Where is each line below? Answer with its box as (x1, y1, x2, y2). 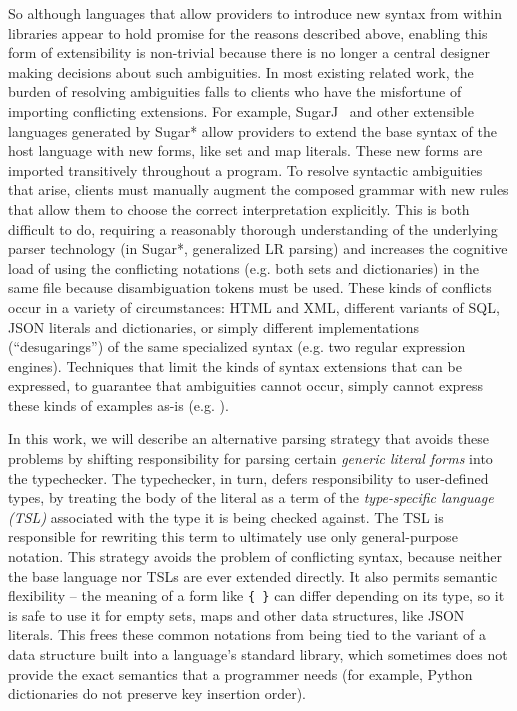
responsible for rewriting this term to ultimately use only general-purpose (8, 526, 458, 547)
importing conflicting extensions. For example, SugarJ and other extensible (8, 100, 474, 121)
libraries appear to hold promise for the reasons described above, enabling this (8, 22, 488, 43)
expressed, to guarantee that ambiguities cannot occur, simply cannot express (8, 375, 484, 396)
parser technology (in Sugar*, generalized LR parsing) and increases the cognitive (8, 238, 508, 259)
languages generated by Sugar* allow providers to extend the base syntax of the (8, 120, 497, 141)
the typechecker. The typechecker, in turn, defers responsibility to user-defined (8, 467, 489, 488)
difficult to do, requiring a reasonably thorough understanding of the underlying (8, 218, 498, 239)
